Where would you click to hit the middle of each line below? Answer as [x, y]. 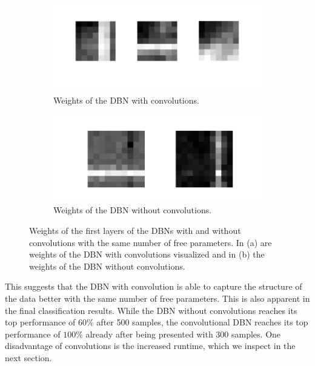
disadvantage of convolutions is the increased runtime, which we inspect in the [150, 346]
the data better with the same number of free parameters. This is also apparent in [157, 298]
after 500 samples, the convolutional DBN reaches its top [202, 322]
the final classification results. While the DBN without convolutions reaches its [151, 310]
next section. [28, 357]
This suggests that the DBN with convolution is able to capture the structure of [154, 286]
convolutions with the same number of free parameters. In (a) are [151, 242]
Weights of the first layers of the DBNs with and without [135, 231]
